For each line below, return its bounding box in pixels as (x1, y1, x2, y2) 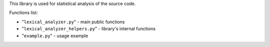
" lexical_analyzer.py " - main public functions (21, 19, 125, 25)
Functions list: (9, 10, 38, 16)
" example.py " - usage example (21, 33, 88, 39)
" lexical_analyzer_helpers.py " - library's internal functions (21, 26, 156, 32)
